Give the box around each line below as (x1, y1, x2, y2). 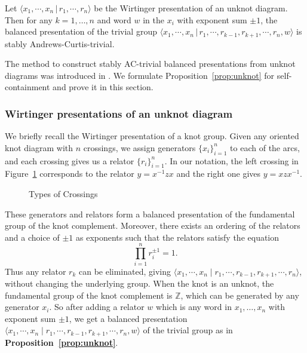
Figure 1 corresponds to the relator (5, 167, 134, 180)
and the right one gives (176, 167, 261, 180)
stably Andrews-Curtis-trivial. (5, 37, 115, 50)
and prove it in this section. (53, 81, 153, 93)
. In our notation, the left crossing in (164, 154, 299, 167)
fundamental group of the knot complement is (5, 288, 173, 301)
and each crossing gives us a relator (5, 154, 134, 167)
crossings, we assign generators (83, 141, 196, 154)
